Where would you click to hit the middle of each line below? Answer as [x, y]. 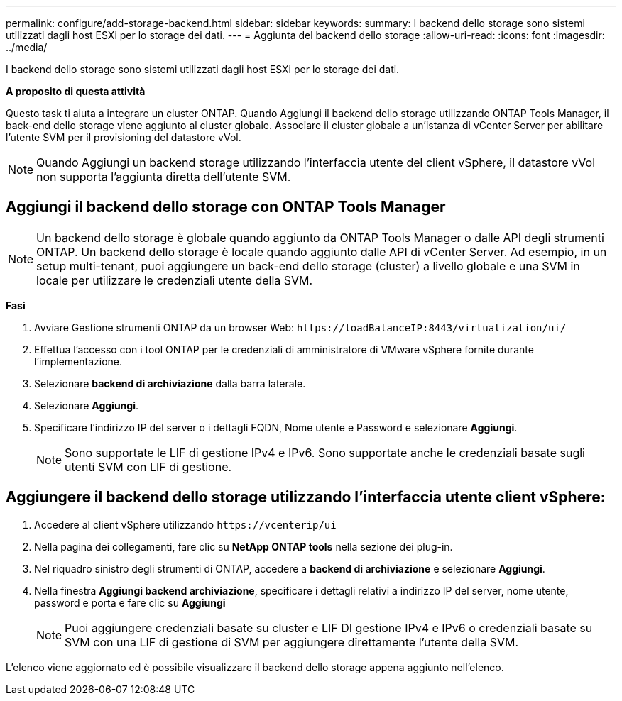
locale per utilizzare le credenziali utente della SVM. [175, 280]
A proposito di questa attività [76, 91]
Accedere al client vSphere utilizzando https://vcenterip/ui [185, 524]
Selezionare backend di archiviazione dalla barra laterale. [170, 383]
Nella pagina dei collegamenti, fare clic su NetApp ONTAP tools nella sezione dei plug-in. [244, 546]
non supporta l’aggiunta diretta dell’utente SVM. [164, 177]
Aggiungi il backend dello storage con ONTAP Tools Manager [226, 207]
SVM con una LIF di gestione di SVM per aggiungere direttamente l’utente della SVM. [291, 642]
